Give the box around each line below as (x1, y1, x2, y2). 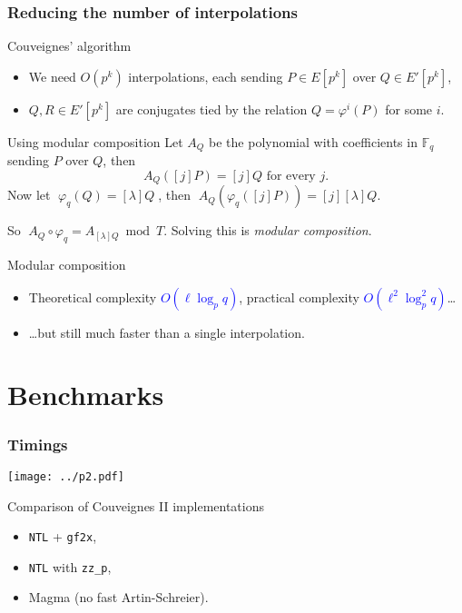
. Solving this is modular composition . (163, 221, 372, 240)
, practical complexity (239, 287, 359, 306)
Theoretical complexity (28, 287, 157, 306)
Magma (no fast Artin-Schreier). (28, 588, 209, 607)
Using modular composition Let (7, 132, 183, 151)
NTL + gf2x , (28, 527, 97, 546)
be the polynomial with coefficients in (209, 132, 418, 151)
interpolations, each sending (128, 66, 283, 85)
